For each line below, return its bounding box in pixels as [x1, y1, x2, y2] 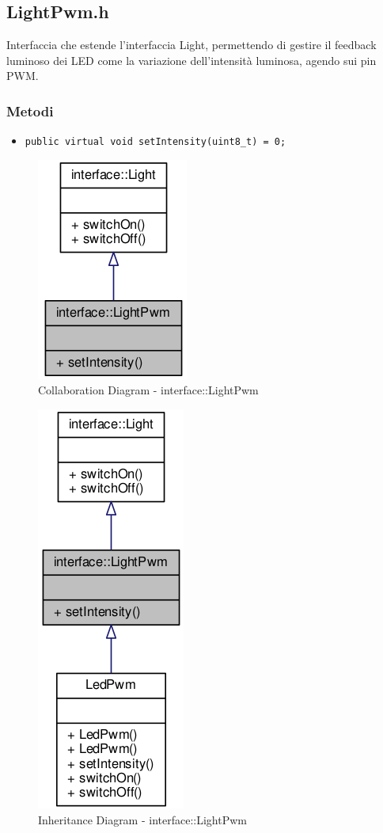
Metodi [6, 101, 54, 120]
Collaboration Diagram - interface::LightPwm [38, 382, 259, 398]
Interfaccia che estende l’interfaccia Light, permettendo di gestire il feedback [6, 36, 377, 53]
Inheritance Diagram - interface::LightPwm [38, 811, 247, 827]
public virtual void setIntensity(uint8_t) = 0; [25, 136, 286, 148]
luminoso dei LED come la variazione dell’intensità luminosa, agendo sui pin [6, 51, 377, 68]
